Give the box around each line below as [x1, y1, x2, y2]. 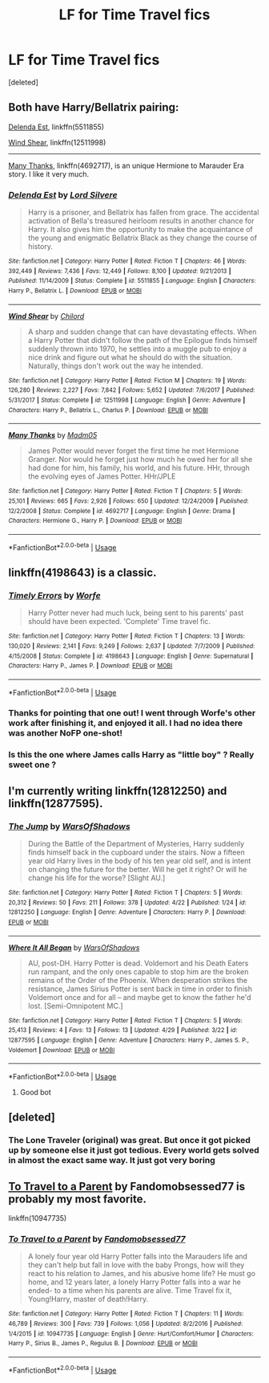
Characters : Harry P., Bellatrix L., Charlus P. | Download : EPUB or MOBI [8, 406, 208, 414]
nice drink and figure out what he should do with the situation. [27, 352, 233, 362]
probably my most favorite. [8, 1192, 147, 1206]
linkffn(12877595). [8, 797, 103, 810]
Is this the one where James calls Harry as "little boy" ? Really [8, 749, 255, 761]
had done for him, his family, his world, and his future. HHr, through [27, 463, 250, 473]
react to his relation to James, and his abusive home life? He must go [27, 1269, 256, 1279]
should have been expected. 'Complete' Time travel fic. [27, 617, 211, 626]
